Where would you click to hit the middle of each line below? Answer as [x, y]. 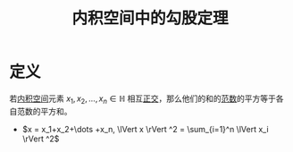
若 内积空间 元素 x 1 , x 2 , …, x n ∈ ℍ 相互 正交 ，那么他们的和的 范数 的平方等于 [143, 99]
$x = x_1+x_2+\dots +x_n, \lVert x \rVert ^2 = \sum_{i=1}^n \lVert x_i [146, 129]
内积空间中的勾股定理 [150, 18]
